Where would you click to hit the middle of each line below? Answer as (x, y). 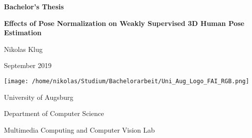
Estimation (23, 33)
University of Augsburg (39, 97)
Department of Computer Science (54, 113)
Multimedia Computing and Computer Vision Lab (80, 129)
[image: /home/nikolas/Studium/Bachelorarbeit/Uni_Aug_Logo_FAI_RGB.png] (127, 81)
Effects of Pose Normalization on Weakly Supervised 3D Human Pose (124, 23)
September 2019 (28, 65)
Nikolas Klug (23, 49)
